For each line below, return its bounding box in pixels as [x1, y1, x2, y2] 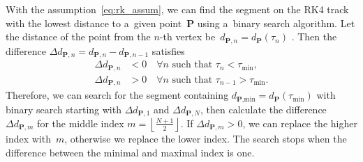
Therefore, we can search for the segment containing [6, 88, 229, 102]
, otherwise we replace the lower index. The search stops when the [64, 131, 347, 145]
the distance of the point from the [6, 29, 151, 44]
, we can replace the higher [242, 115, 357, 130]
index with [6, 131, 51, 145]
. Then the [291, 29, 337, 44]
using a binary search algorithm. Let [197, 15, 355, 30]
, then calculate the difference [200, 102, 327, 116]
